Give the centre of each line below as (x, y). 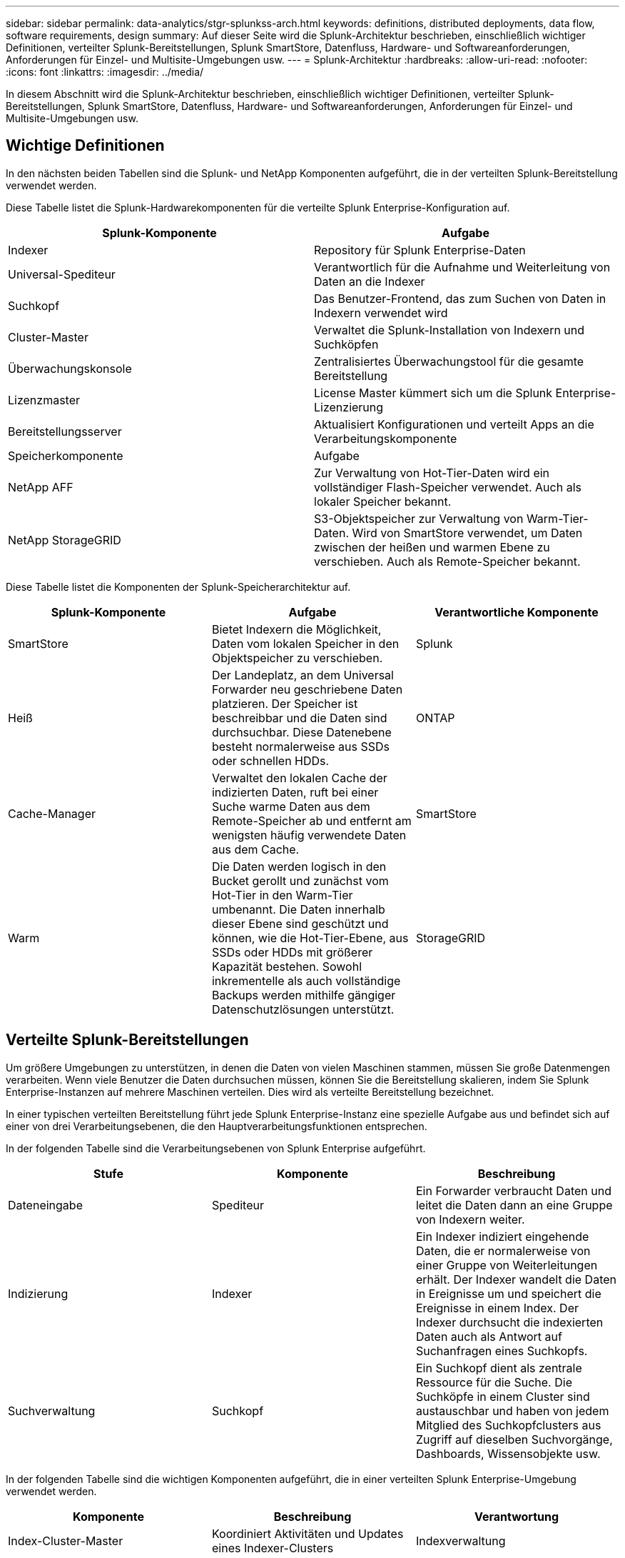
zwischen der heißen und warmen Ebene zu (432, 547)
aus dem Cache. (255, 849)
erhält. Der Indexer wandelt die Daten (516, 1279)
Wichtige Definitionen (85, 146)
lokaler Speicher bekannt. (383, 501)
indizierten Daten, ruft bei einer (295, 792)
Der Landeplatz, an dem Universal (303, 675)
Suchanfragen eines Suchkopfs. (502, 1350)
